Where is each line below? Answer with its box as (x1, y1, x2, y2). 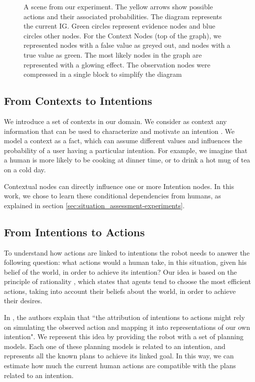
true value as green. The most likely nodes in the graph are (24, 49, 202, 60)
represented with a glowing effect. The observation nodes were (24, 59, 210, 69)
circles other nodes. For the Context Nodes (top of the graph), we (24, 30, 222, 40)
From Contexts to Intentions (4, 93, 152, 108)
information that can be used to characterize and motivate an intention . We (4, 126, 235, 136)
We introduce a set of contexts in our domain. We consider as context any (4, 116, 227, 126)
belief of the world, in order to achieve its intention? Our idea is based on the (4, 266, 237, 277)
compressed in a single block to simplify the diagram (24, 69, 182, 79)
